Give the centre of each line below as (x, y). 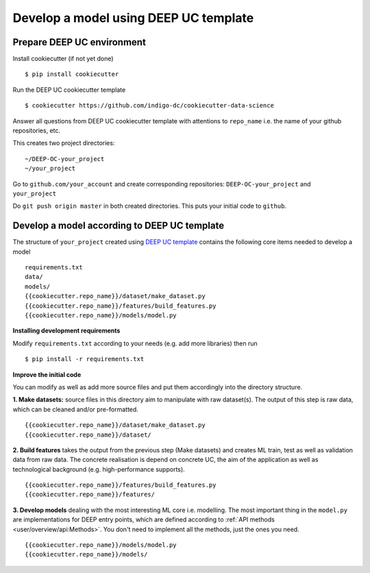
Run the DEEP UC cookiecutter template (69, 90)
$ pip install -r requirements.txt (85, 359)
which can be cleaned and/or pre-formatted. (75, 409)
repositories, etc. (37, 131)
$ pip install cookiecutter (72, 74)
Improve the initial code (47, 374)
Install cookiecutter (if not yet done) (63, 59)
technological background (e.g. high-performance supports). (99, 469)
